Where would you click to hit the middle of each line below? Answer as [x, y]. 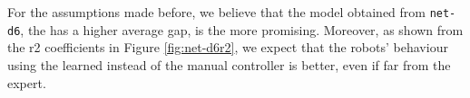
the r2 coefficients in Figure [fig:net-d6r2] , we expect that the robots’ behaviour [228, 47]
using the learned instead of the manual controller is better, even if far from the [229, 64]
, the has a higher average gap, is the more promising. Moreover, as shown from [242, 29]
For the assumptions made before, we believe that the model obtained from [216, 12]
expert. [27, 82]
